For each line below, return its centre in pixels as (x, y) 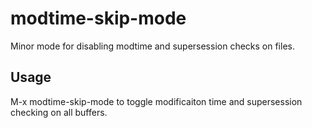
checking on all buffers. (59, 112)
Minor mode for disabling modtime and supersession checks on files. (152, 46)
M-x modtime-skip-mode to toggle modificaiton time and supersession (156, 101)
